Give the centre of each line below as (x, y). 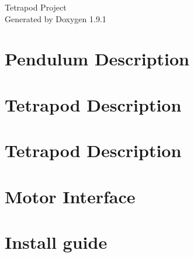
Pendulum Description (97, 59)
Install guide (56, 242)
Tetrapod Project (36, 7)
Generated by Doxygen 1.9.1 (56, 18)
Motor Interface (70, 196)
